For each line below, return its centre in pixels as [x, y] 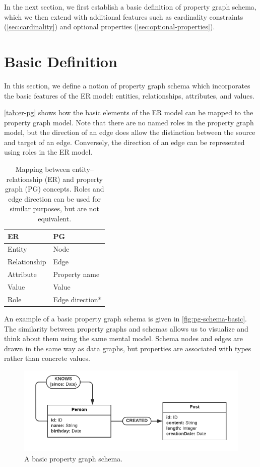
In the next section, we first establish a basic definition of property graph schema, [130, 7]
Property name [76, 274]
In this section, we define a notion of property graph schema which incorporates [127, 85]
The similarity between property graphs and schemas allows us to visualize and [126, 328]
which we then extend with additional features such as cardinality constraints [124, 16]
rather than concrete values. [47, 358]
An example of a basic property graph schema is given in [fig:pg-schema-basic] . [125, 318]
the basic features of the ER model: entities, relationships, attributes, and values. [129, 95]
